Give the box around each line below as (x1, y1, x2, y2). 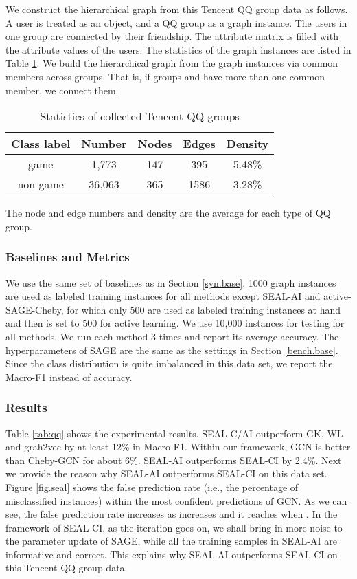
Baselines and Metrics (5, 248, 130, 265)
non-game (17, 176, 64, 193)
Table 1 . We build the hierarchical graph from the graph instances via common (5, 56, 338, 70)
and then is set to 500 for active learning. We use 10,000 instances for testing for (5, 316, 345, 330)
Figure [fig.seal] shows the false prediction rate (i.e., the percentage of (5, 479, 299, 494)
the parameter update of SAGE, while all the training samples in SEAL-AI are (5, 534, 337, 548)
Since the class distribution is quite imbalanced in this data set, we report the (5, 356, 333, 371)
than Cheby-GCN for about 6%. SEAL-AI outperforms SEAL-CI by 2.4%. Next (5, 452, 342, 467)
